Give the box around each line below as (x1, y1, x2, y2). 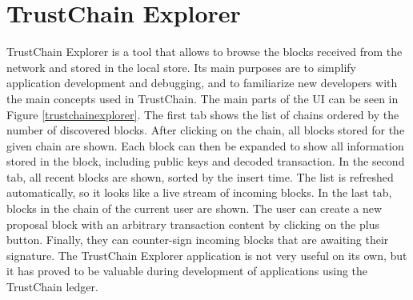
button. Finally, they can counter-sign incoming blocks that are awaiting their (6, 231, 389, 248)
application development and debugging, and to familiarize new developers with (6, 74, 398, 91)
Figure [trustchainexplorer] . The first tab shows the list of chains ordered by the (6, 106, 399, 122)
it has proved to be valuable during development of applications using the (6, 262, 368, 279)
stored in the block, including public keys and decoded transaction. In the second (6, 153, 405, 170)
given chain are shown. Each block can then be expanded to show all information (6, 137, 404, 154)
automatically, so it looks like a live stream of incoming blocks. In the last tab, (6, 184, 392, 201)
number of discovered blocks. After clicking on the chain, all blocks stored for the (6, 122, 405, 138)
